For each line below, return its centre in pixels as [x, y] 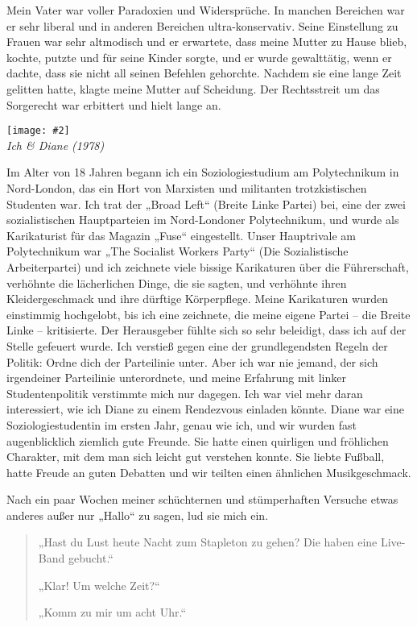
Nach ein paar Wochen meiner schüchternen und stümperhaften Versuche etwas [202, 499]
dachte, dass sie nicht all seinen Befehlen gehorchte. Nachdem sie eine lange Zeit [204, 73]
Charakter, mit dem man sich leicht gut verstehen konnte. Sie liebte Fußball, [196, 457]
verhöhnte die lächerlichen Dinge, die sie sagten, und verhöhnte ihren [177, 282]
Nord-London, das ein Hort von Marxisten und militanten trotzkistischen [187, 188]
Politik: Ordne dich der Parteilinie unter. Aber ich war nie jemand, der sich [192, 361]
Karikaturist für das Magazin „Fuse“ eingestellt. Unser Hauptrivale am [182, 235]
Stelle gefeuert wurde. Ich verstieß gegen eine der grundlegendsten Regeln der [197, 345]
